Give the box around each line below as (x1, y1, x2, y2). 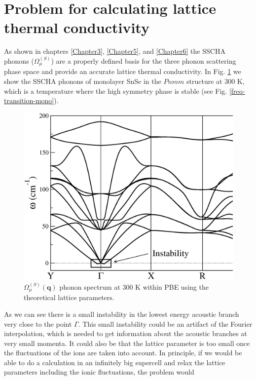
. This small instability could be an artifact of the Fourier (78, 318, 253, 329)
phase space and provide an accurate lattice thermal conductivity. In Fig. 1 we (4, 66, 241, 76)
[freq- (229, 85, 245, 96)
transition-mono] (4, 95, 54, 106)
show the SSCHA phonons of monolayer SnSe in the (4, 76, 161, 86)
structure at (186, 76, 222, 86)
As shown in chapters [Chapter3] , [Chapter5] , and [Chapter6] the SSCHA (4, 46, 225, 56)
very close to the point (4, 318, 72, 329)
